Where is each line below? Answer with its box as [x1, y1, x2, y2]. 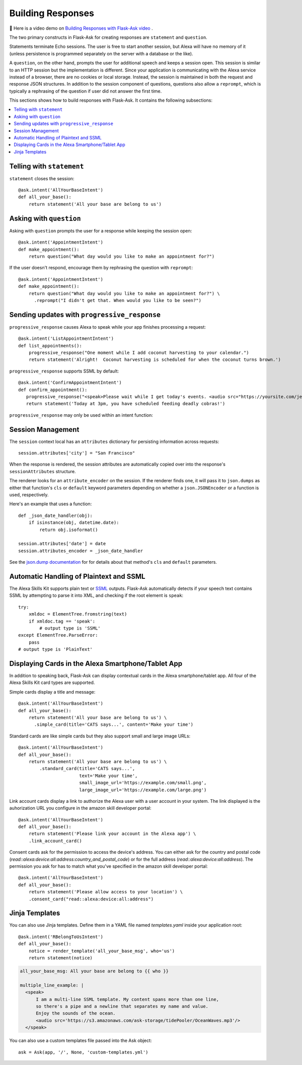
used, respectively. [9, 491, 49, 498]
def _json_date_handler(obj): [18, 512, 93, 518]
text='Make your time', [79, 773, 138, 779]
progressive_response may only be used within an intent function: [9, 412, 154, 418]
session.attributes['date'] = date [18, 541, 106, 547]
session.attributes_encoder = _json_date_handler [18, 548, 143, 554]
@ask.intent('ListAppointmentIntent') [18, 336, 114, 342]
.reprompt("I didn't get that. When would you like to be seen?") [34, 297, 201, 303]
